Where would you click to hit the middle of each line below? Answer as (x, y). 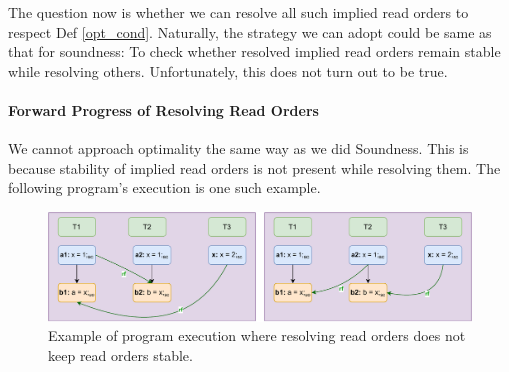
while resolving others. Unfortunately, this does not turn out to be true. (228, 70)
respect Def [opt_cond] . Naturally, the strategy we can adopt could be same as (250, 31)
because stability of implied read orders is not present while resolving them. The (254, 167)
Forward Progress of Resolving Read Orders (163, 109)
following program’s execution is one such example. (164, 187)
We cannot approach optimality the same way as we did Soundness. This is (238, 148)
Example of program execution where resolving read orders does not (257, 335)
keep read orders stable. (120, 354)
